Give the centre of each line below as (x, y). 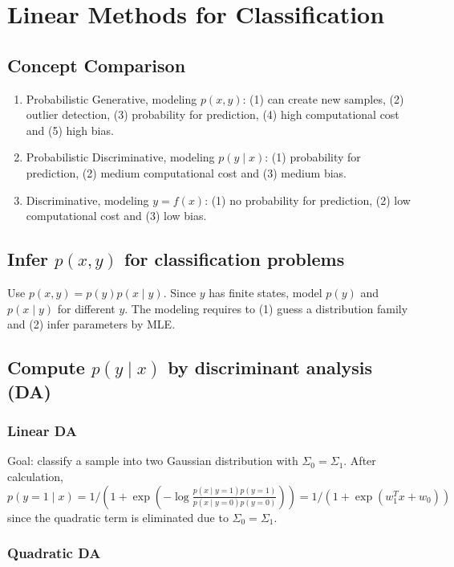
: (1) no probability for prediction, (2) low (308, 200)
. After (360, 461)
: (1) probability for (313, 157)
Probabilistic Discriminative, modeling (120, 157)
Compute (46, 367)
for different (86, 308)
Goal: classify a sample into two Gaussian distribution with (153, 461)
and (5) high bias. (70, 130)
